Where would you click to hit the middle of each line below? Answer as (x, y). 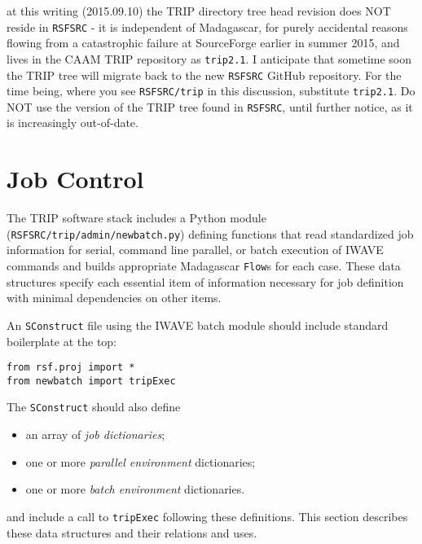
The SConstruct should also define (94, 407)
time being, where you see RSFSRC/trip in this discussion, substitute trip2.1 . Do (211, 91)
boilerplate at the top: (62, 341)
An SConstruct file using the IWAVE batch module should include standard (198, 325)
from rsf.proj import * (71, 368)
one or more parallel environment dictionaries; (141, 461)
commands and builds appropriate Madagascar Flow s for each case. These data (204, 266)
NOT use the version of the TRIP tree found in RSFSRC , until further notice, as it (210, 106)
